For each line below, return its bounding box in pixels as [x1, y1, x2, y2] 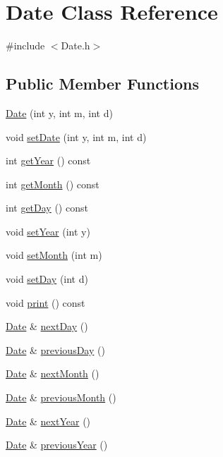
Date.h [61, 38, 90, 53]
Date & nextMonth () [6, 366, 100, 381]
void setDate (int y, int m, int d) [6, 129, 147, 144]
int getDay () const [6, 200, 88, 215]
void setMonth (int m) [6, 248, 102, 262]
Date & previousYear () [6, 437, 108, 452]
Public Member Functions [6, 73, 199, 95]
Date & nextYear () [6, 413, 91, 428]
